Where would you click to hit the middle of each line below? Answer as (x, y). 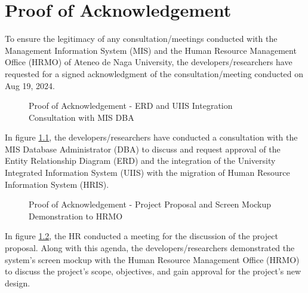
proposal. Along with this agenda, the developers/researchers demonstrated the (150, 248)
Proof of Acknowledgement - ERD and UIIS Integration (131, 106)
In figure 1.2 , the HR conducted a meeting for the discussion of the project (141, 236)
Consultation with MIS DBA (81, 117)
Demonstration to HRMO (76, 216)
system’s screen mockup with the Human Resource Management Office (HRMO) (152, 259)
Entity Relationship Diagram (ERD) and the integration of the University (140, 161)
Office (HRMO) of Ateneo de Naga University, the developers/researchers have (149, 62)
